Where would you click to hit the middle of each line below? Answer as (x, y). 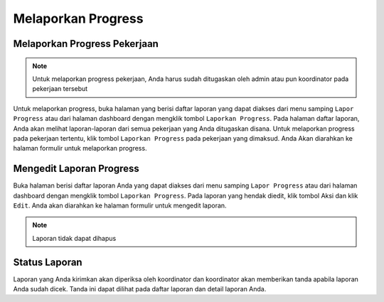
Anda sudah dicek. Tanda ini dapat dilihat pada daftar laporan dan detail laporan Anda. (140, 289)
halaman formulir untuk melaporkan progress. (80, 149)
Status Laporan (48, 262)
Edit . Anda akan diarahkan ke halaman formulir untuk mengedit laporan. (120, 205)
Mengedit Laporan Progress (76, 169)
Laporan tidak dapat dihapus (74, 238)
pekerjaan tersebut (60, 89)
